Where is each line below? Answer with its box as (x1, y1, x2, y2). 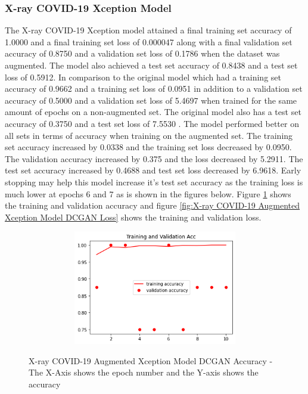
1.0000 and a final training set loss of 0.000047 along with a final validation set (5, 35, 293, 48)
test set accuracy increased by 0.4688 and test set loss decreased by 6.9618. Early (5, 164, 301, 176)
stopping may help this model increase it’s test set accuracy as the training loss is (5, 175, 303, 188)
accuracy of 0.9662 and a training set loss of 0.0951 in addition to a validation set (5, 82, 303, 95)
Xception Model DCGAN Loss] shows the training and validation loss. (5, 210, 262, 223)
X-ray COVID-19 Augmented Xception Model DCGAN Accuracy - (29, 354, 273, 367)
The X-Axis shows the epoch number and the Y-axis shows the (29, 366, 259, 379)
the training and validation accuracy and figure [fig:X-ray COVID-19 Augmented (5, 199, 300, 212)
